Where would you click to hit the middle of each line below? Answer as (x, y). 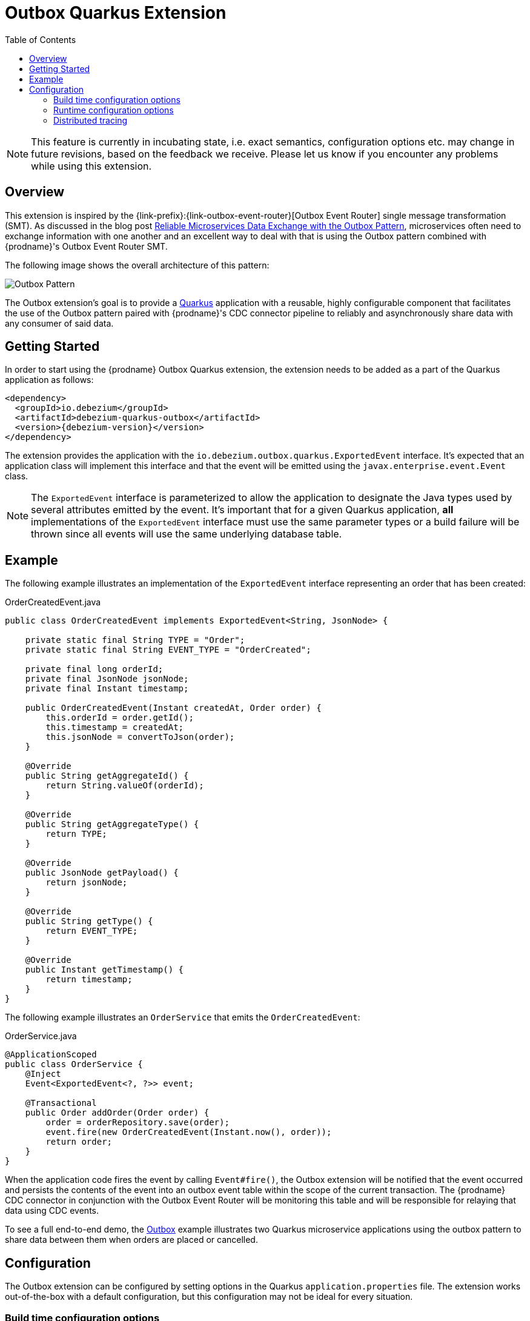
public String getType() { (89, 921)
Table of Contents (41, 39)
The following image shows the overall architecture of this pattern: (137, 265)
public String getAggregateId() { (107, 776)
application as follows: (49, 380)
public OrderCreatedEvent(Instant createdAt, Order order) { (173, 708)
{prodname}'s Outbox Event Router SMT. (86, 246)
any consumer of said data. (59, 323)
